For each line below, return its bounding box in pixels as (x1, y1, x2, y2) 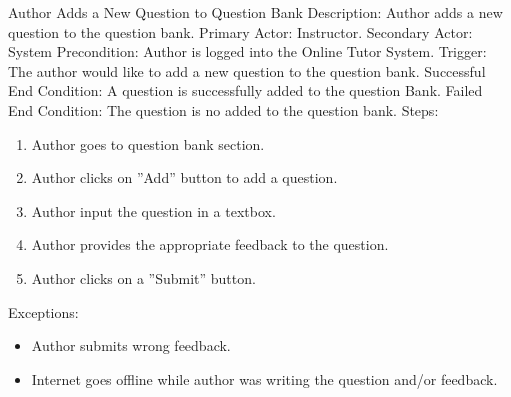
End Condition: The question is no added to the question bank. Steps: (8, 99, 439, 120)
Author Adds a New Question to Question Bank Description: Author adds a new (8, 2, 503, 22)
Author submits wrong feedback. (31, 335, 231, 356)
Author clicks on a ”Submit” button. (31, 267, 256, 288)
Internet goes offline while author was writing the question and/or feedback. (31, 368, 498, 389)
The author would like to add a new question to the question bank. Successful (8, 60, 486, 81)
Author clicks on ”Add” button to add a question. (31, 167, 338, 188)
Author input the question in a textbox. (31, 200, 276, 221)
